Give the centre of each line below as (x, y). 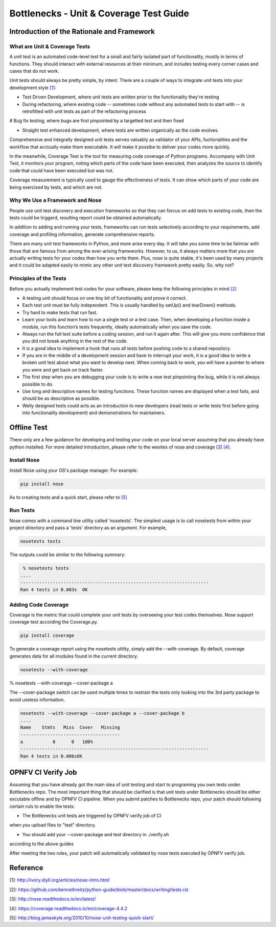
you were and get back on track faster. (63, 369)
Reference (26, 868)
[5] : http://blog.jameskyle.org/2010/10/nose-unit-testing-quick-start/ (82, 918)
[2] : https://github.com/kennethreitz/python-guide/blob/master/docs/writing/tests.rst (99, 890)
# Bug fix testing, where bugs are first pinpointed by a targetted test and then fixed (97, 121)
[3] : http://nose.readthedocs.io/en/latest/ (53, 899)
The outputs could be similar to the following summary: (67, 555)
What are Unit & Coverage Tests (50, 46)
